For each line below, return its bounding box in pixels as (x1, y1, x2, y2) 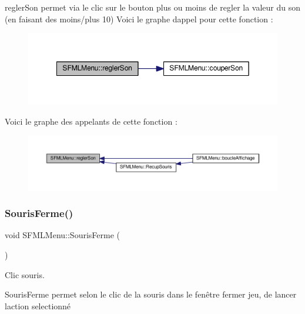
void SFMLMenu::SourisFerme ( (5, 229, 120, 241)
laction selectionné (5, 299, 71, 312)
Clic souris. (5, 268, 45, 280)
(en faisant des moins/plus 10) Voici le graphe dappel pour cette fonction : (5, 12, 273, 25)
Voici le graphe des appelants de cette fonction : (5, 115, 177, 127)
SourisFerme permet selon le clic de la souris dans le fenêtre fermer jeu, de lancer (5, 288, 297, 300)
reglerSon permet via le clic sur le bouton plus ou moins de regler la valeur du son (5, 1, 301, 13)
